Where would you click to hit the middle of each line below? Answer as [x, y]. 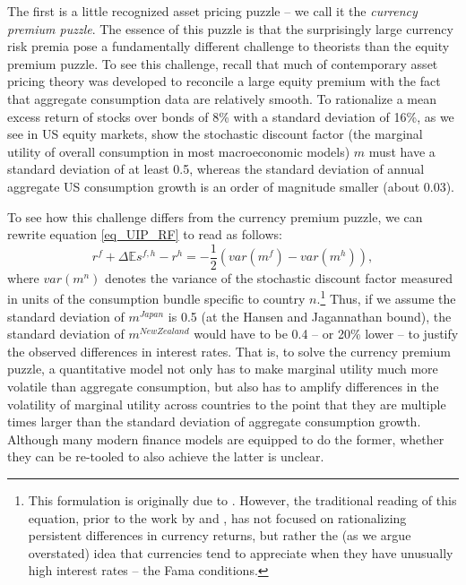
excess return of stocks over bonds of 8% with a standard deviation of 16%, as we [231, 116]
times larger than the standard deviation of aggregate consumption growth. [214, 422]
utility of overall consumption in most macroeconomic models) [179, 151]
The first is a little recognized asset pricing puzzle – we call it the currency [212, 11]
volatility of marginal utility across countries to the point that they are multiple [227, 404]
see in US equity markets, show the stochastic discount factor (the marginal [215, 134]
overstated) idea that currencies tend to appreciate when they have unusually [241, 552]
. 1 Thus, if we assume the [386, 297]
